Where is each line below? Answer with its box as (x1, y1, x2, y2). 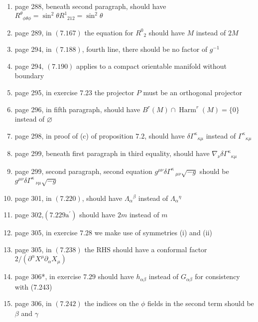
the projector (94, 87, 134, 97)
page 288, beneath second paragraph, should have (14, 1, 166, 11)
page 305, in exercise (14, 227, 78, 238)
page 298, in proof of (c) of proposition (14, 130, 133, 141)
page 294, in (14, 44, 52, 54)
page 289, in (14, 27, 52, 37)
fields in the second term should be (147, 298, 254, 309)
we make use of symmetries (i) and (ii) (94, 227, 213, 238)
